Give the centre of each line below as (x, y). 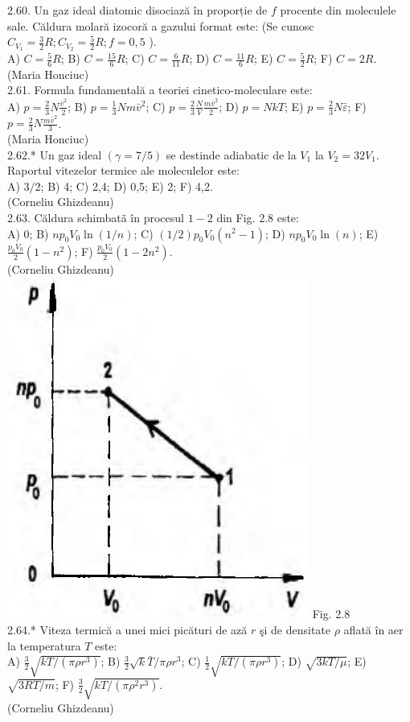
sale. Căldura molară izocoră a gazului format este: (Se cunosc (161, 25)
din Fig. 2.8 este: (258, 217)
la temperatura (44, 645)
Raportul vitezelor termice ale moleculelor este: (123, 170)
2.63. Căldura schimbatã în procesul (96, 217)
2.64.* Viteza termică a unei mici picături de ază (127, 630)
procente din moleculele (338, 10)
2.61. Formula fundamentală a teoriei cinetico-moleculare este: (160, 90)
